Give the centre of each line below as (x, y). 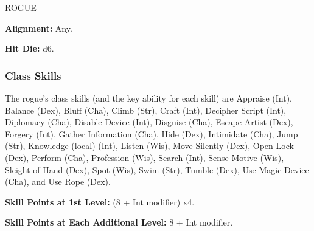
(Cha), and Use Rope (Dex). (58, 181)
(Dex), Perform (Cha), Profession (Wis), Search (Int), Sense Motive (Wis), (145, 157)
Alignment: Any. (39, 28)
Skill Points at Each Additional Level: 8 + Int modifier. (119, 222)
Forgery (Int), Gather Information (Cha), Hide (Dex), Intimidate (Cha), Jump (152, 133)
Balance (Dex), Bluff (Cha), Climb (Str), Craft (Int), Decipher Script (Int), (146, 110)
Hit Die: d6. (30, 48)
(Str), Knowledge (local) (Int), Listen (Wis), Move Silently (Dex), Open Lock (149, 146)
